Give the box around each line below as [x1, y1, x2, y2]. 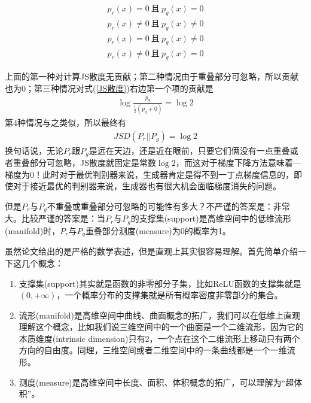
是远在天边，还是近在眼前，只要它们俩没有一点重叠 [89, 144, 290, 156]
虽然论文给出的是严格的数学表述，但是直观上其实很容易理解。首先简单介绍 [5, 245, 298, 257]
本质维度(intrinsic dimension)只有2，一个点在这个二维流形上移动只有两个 [19, 332, 300, 344]
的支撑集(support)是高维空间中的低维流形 [130, 212, 291, 225]
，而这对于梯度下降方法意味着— [175, 156, 301, 169]
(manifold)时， [5, 224, 60, 237]
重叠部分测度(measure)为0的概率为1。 [85, 224, 231, 237]
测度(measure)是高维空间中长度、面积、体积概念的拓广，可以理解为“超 [19, 375, 294, 388]
